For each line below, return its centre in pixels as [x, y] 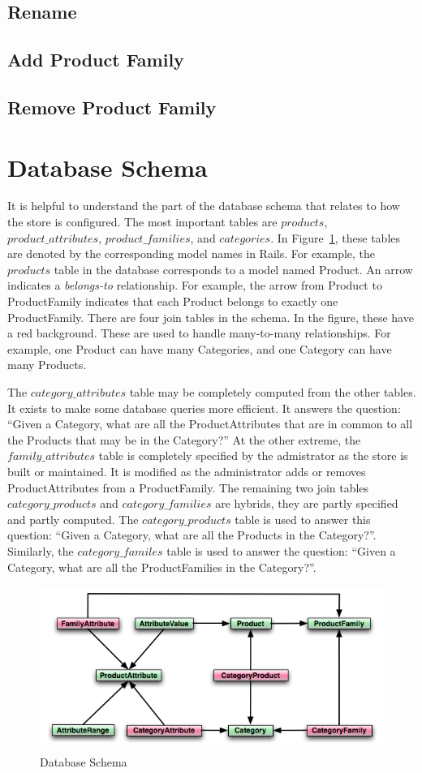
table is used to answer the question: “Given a [281, 550]
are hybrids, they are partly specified [307, 503]
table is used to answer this [303, 519]
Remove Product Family [112, 107]
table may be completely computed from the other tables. [273, 392]
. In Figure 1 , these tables [336, 237]
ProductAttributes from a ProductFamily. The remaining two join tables [188, 487]
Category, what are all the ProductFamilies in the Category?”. [162, 567]
